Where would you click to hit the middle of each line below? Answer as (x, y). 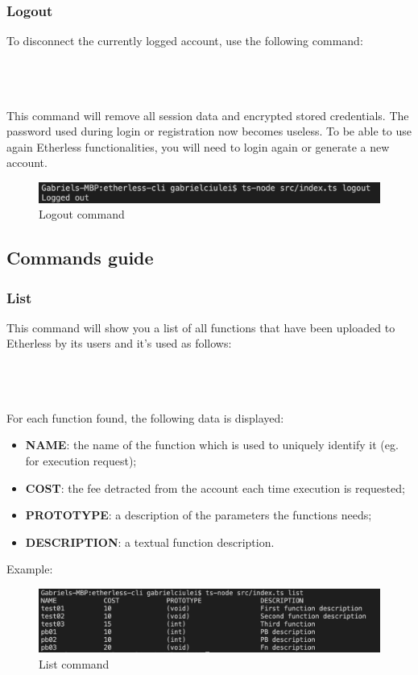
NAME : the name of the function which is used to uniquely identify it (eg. (212, 445)
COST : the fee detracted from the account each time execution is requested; (215, 487)
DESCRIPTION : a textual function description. (150, 542)
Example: (30, 569)
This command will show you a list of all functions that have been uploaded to (201, 327)
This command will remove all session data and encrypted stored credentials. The (208, 115)
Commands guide (80, 258)
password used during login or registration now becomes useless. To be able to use (209, 131)
